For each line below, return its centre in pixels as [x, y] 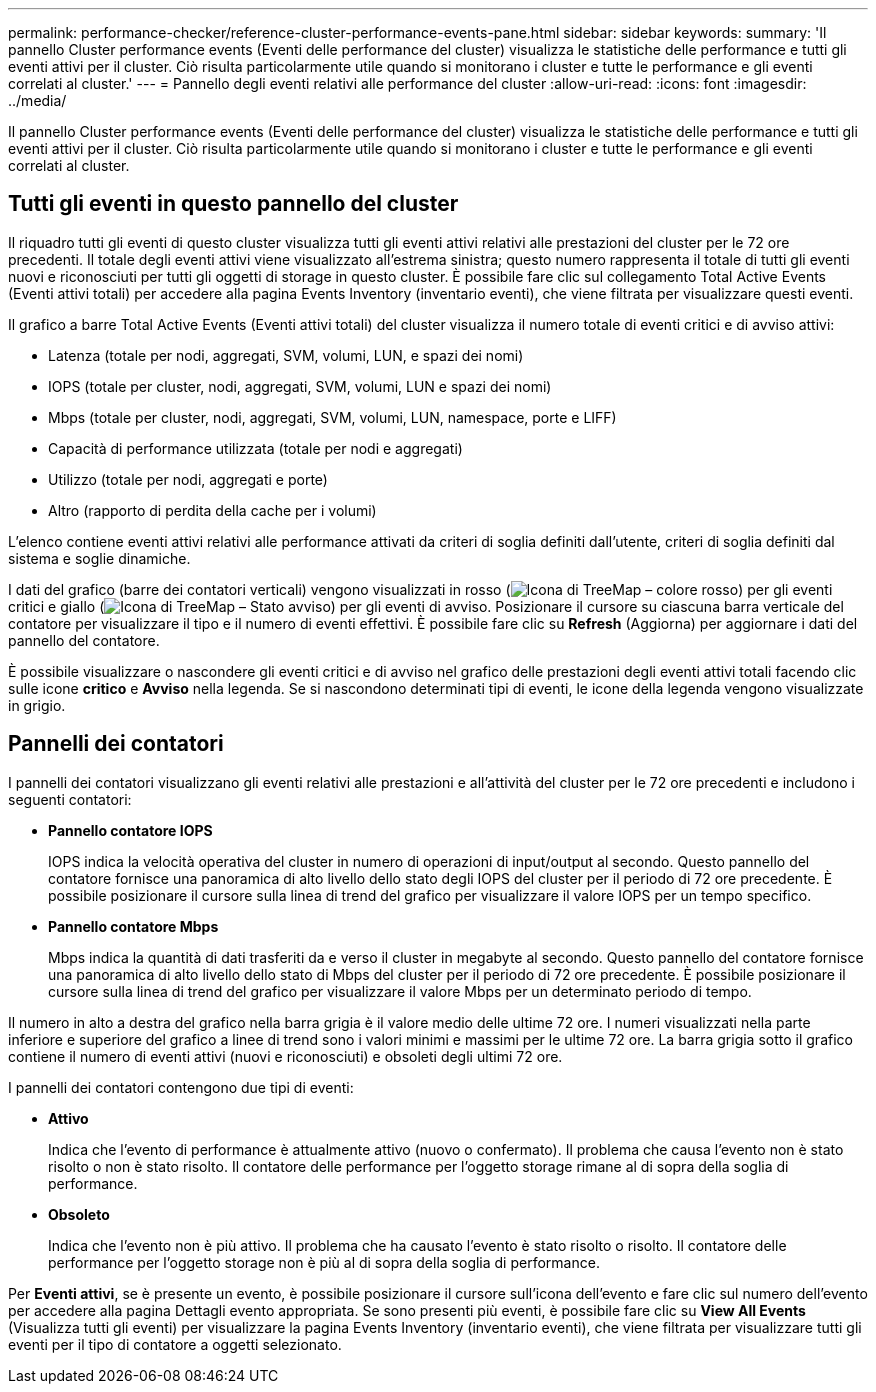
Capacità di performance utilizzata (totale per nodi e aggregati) [255, 448]
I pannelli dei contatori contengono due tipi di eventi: [181, 1087]
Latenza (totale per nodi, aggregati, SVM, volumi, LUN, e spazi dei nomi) [286, 355]
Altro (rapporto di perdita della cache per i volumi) [212, 510]
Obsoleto [79, 1214]
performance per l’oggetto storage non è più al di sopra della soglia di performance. [324, 1262]
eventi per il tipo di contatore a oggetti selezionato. [175, 1344]
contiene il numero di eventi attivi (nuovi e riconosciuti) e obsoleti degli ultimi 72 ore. [285, 1056]
